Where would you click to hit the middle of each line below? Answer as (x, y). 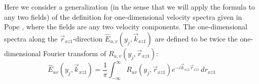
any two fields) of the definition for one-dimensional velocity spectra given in (123, 16)
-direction (88, 38)
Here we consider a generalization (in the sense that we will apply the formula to (130, 7)
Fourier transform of (75, 53)
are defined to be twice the (196, 38)
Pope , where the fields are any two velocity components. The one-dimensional (126, 27)
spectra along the (31, 38)
